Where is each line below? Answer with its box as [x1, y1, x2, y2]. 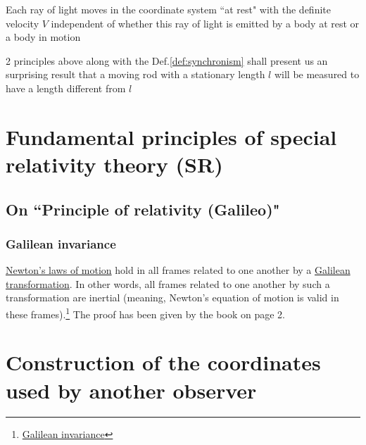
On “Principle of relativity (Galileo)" [6, 198, 280, 220]
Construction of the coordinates [6, 348, 321, 377]
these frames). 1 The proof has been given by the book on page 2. [6, 304, 285, 321]
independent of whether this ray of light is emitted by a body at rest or [51, 15, 360, 30]
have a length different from [6, 80, 126, 95]
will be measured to [274, 67, 360, 82]
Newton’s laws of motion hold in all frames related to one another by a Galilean [6, 263, 351, 277]
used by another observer [6, 375, 257, 404]
